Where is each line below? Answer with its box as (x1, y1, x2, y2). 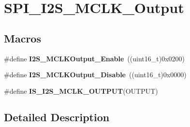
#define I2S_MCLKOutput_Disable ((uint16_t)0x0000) (4, 70, 187, 80)
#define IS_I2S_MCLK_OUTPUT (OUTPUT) (4, 85, 158, 96)
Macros (4, 30, 41, 45)
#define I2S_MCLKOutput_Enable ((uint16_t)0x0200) (4, 53, 185, 63)
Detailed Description (4, 109, 110, 124)
